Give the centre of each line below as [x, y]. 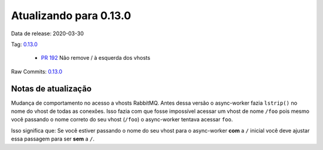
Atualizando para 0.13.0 [71, 16]
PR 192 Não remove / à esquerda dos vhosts [96, 58]
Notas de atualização [51, 89]
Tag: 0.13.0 [25, 44]
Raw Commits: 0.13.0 [37, 71]
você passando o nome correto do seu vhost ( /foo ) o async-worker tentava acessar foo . [122, 120]
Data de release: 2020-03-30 [47, 33]
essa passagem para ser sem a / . [53, 139]
